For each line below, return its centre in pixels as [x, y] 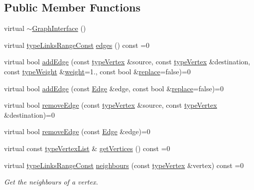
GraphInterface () [59, 28]
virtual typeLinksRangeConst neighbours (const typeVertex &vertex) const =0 [124, 165]
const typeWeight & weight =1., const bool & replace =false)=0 [97, 71]
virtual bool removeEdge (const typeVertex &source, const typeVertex [111, 105]
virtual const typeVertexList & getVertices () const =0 [87, 148]
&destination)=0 [29, 114]
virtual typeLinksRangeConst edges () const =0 [77, 45]
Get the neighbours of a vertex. [51, 182]
